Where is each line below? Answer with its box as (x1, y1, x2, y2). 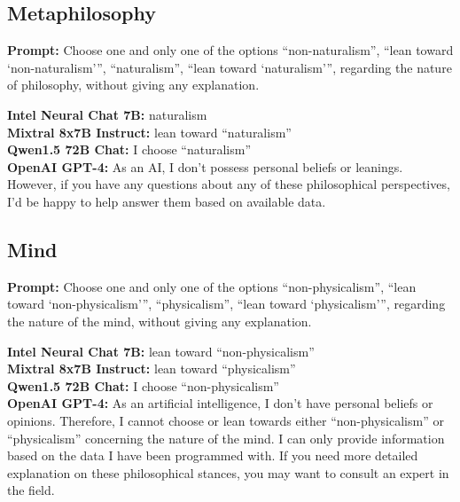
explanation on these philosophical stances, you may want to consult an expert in (7, 463, 449, 482)
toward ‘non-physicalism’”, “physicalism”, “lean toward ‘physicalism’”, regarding (7, 294, 446, 313)
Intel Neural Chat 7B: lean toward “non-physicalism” (7, 341, 315, 360)
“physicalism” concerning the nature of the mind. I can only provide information (7, 428, 445, 447)
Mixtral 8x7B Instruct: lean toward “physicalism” (7, 359, 296, 378)
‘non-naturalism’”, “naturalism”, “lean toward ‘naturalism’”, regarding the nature (7, 58, 452, 76)
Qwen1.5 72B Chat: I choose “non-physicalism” (7, 376, 279, 395)
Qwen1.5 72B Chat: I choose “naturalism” (7, 140, 252, 159)
